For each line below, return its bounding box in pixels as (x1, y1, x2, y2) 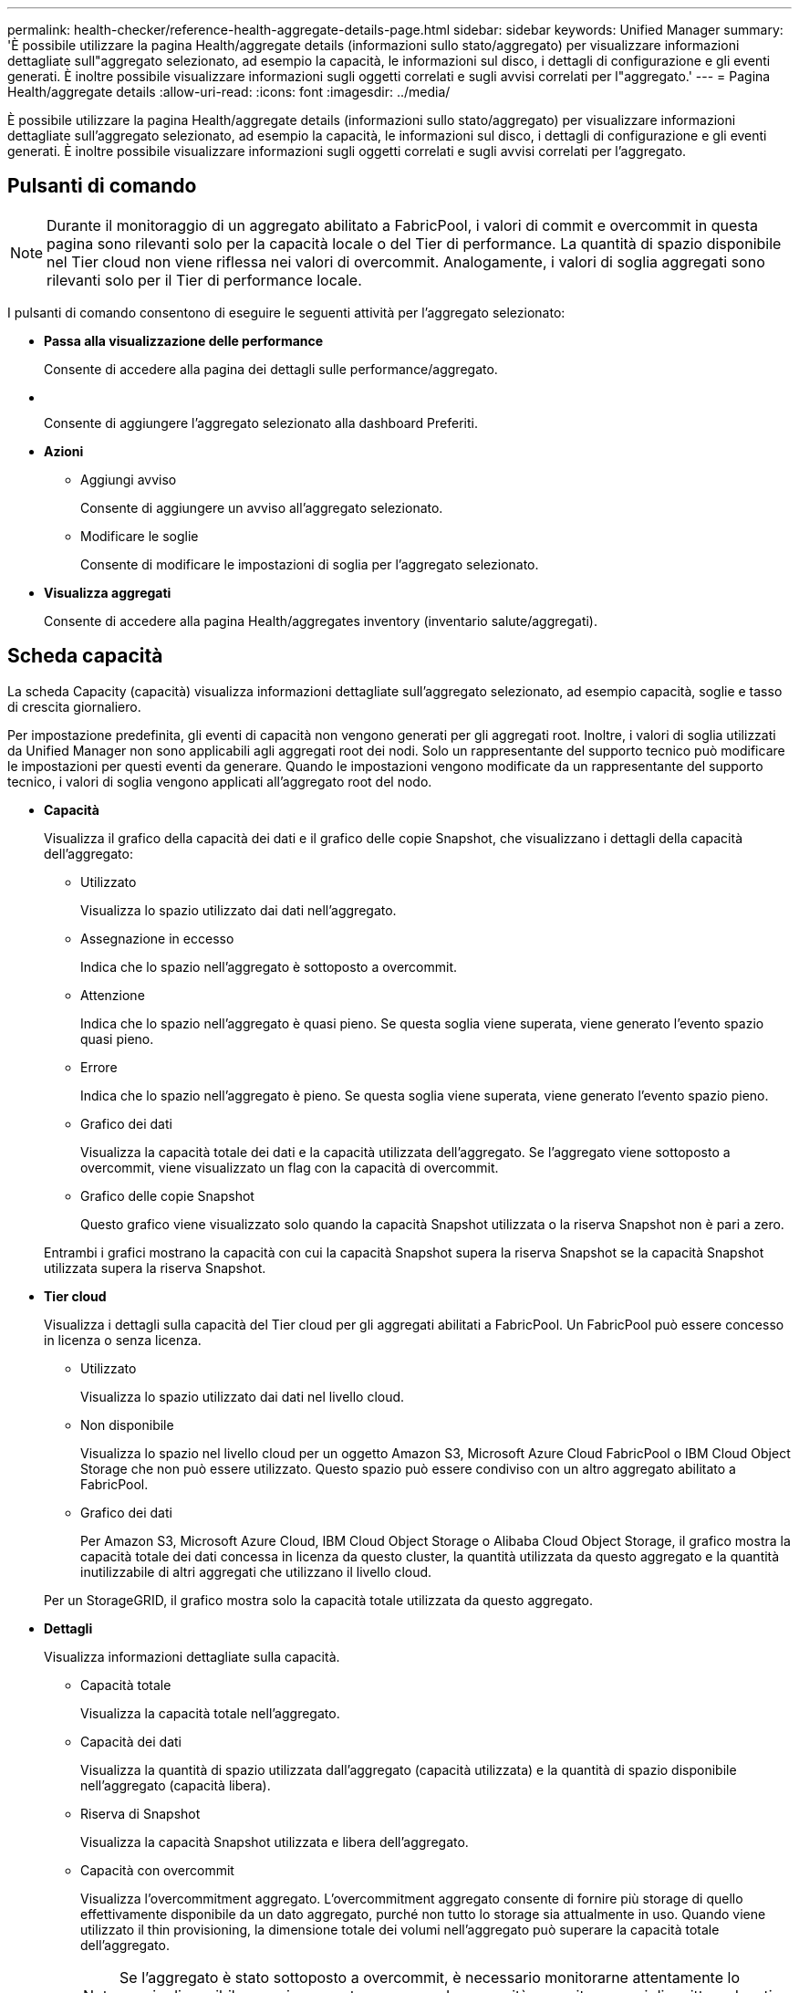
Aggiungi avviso (80, 471, 177, 487)
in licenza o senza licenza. (44, 1331, 202, 1348)
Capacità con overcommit (80, 1862, 234, 1878)
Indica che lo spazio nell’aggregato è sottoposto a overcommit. (80, 958, 458, 975)
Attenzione (80, 986, 145, 1003)
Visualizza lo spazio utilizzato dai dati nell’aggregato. (80, 902, 397, 918)
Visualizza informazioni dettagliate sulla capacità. (44, 1648, 340, 1664)
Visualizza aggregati (44, 584, 171, 600)
